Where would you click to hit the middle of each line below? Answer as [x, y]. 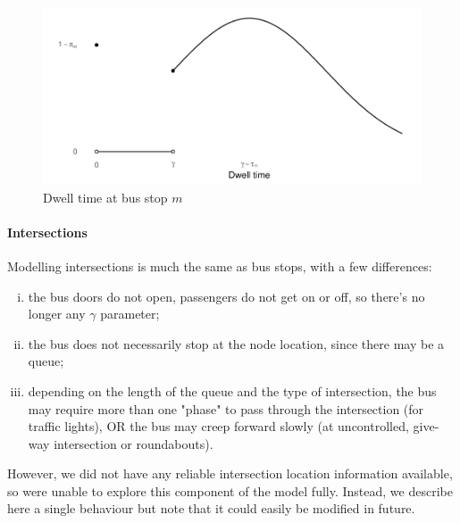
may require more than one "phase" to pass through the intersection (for [226, 408]
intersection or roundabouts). [134, 443]
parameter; [130, 314]
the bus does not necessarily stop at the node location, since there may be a [236, 343]
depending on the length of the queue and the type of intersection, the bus [232, 390]
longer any [57, 314]
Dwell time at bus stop [105, 197]
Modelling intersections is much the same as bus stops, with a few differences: [220, 266]
